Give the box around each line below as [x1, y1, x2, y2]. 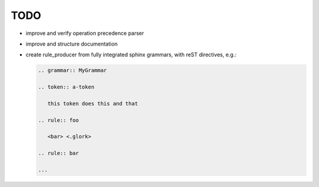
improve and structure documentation [25, 40, 118, 47]
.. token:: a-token [38, 83, 95, 91]
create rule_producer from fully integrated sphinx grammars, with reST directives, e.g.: [25, 51, 237, 59]
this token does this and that [47, 100, 138, 107]
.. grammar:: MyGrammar [38, 67, 108, 74]
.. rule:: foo [38, 117, 79, 124]
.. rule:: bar [38, 150, 79, 157]
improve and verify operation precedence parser [25, 30, 144, 37]
